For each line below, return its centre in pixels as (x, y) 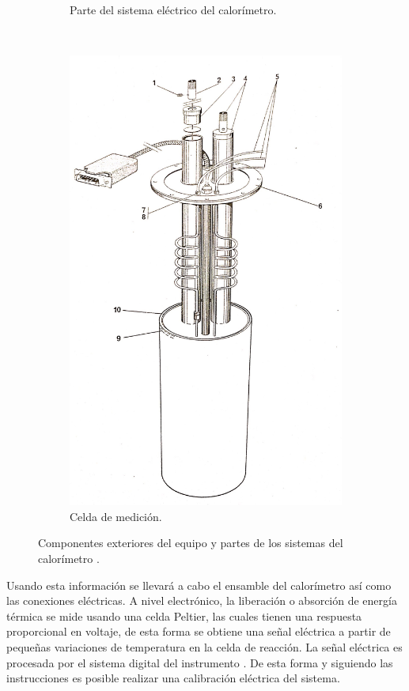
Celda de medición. (116, 516)
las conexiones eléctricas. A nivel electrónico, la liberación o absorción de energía (202, 600)
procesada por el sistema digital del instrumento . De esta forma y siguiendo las (200, 662)
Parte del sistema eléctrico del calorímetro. (173, 9)
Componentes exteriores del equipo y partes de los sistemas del (191, 543)
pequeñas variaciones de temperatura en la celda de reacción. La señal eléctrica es (204, 647)
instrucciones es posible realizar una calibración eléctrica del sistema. (173, 678)
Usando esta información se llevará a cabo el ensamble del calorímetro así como (199, 585)
